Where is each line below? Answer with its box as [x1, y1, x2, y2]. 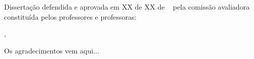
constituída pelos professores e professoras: [4, 11, 137, 22]
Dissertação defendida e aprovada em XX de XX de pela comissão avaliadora [4, 2, 250, 12]
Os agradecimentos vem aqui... [4, 45, 99, 55]
